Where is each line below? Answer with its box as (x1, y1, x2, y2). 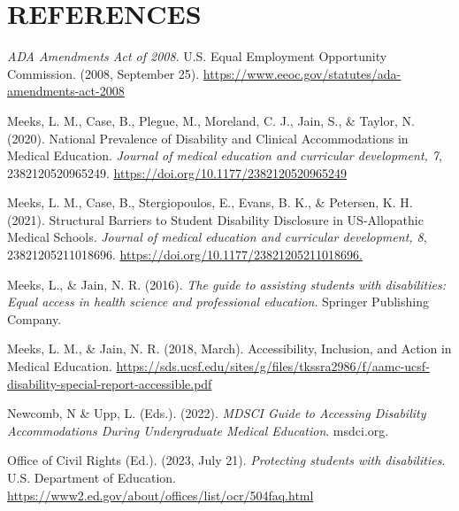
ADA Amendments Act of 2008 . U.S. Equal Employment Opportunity (7, 47, 387, 66)
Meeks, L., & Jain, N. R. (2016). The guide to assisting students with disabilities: (7, 275, 446, 293)
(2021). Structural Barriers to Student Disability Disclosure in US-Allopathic (7, 210, 424, 228)
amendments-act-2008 (7, 81, 125, 100)
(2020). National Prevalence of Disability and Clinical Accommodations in (7, 128, 409, 147)
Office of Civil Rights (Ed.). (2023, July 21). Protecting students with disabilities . (7, 451, 446, 469)
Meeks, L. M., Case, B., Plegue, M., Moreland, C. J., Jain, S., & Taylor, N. (7, 111, 415, 129)
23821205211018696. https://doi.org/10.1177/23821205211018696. (7, 245, 363, 264)
